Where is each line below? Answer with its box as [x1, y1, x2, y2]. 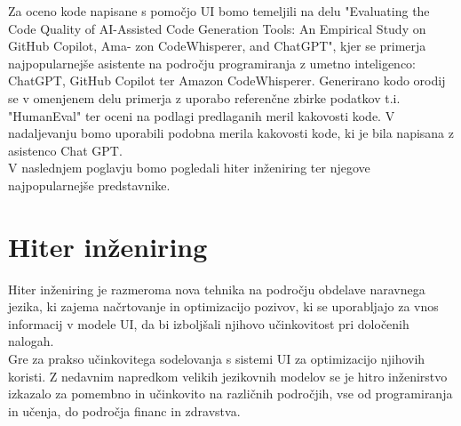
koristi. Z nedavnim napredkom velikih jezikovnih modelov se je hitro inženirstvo [8, 366, 448, 385]
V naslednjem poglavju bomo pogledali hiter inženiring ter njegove [8, 158, 370, 177]
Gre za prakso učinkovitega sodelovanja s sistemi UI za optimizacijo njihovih [8, 350, 425, 368]
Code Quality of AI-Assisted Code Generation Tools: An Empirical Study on [8, 19, 426, 37]
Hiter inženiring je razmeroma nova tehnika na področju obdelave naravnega [8, 279, 425, 298]
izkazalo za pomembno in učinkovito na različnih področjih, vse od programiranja [8, 384, 453, 403]
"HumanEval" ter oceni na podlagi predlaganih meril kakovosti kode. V [8, 106, 395, 125]
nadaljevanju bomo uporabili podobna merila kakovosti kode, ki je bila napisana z [8, 124, 454, 142]
